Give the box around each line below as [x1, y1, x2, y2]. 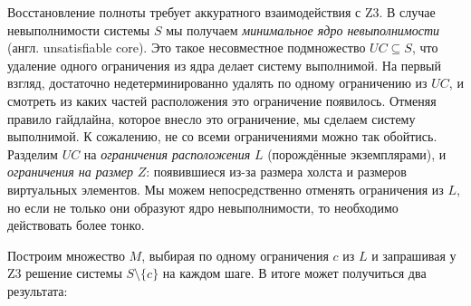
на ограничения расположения [83, 144, 251, 163]
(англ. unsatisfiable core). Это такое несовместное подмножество [7, 38, 366, 57]
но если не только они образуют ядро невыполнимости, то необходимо [7, 197, 399, 216]
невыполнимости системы [7, 20, 150, 39]
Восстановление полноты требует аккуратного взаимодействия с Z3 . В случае [7, 3, 436, 21]
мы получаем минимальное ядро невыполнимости [166, 20, 440, 39]
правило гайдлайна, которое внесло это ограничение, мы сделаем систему [7, 109, 416, 128]
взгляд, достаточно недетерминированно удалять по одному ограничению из [7, 73, 428, 92]
